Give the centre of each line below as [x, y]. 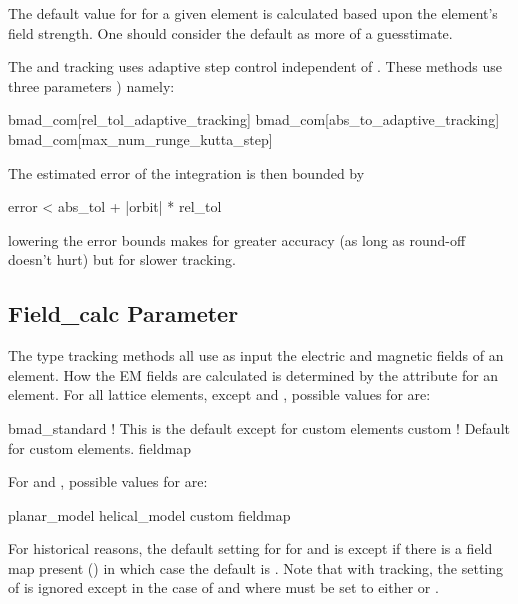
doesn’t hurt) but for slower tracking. [122, 259]
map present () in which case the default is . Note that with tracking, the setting [256, 567]
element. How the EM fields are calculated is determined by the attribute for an [253, 374]
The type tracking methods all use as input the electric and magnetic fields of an [256, 355]
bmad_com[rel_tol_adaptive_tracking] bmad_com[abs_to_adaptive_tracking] [254, 119]
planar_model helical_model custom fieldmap [149, 514]
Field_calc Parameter [123, 313]
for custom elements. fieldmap [99, 447]
